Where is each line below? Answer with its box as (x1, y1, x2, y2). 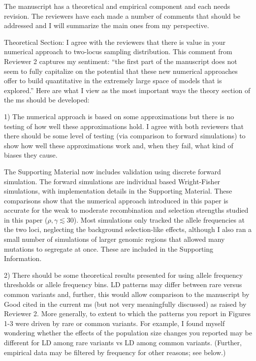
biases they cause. (4, 150, 58, 160)
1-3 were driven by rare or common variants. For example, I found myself (4, 318, 225, 328)
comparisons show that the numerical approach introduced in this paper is (4, 195, 228, 205)
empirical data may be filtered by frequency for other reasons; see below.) (4, 347, 226, 357)
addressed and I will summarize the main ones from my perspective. (4, 20, 209, 31)
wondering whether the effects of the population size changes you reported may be (4, 328, 252, 338)
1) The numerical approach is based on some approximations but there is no (4, 111, 234, 121)
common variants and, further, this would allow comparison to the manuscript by (4, 289, 250, 299)
